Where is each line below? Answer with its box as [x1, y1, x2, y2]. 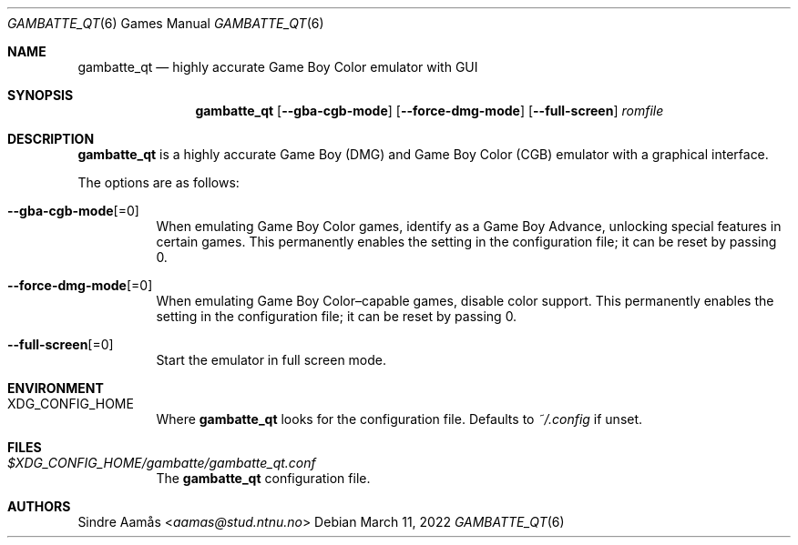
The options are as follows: [77, 175, 240, 190]
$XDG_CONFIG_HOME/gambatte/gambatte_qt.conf [7, 455, 316, 470]
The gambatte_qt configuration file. [156, 470, 371, 486]
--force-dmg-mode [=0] [7, 278, 153, 293]
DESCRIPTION [7, 131, 95, 146]
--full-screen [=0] [7, 337, 114, 352]
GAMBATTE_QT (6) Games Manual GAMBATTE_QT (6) [7, 15, 324, 31]
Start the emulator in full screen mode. [156, 352, 387, 368]
